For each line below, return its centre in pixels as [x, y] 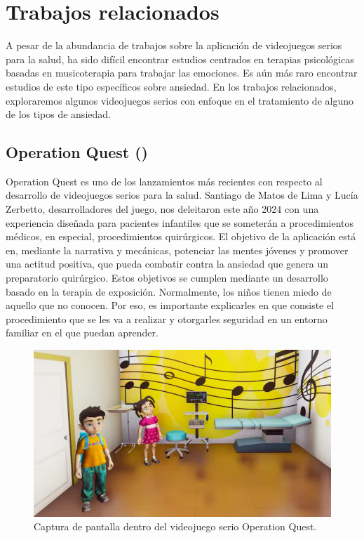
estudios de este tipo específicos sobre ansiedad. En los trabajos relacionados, [171, 86]
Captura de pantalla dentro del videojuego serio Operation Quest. [175, 526]
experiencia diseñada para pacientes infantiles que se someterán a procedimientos [180, 222]
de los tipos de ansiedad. [58, 114]
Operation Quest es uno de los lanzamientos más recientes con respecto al [164, 181]
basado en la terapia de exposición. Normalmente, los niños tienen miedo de [169, 291]
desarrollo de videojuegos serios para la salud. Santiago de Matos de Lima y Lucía [182, 195]
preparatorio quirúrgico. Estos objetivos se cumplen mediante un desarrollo [167, 278]
